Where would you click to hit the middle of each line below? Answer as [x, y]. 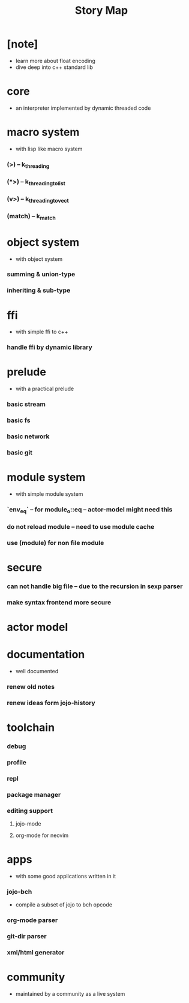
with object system [39, 259]
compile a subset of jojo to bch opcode [64, 905]
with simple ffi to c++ [42, 332]
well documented [37, 671]
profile [16, 762]
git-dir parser [27, 936]
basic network [28, 436]
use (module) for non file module [55, 543]
